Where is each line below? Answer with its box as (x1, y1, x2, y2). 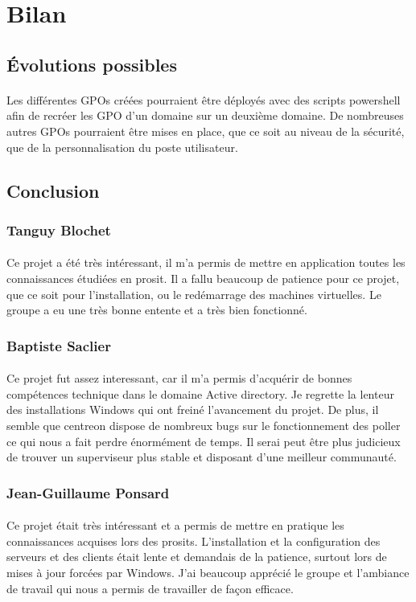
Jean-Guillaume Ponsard (6, 482, 170, 502)
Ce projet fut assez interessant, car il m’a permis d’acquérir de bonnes (6, 370, 352, 387)
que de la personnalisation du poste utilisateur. (6, 138, 238, 155)
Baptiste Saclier (6, 335, 111, 355)
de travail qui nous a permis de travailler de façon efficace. (6, 579, 294, 596)
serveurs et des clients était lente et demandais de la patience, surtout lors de (6, 548, 387, 565)
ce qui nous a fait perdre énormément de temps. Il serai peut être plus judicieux (6, 432, 401, 449)
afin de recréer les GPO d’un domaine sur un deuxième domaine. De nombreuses (6, 107, 404, 124)
